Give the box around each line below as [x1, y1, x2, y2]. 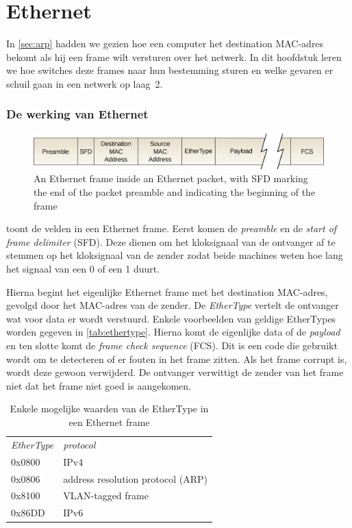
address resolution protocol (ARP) [63, 471, 208, 486]
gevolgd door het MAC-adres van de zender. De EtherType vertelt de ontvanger [6, 298, 339, 312]
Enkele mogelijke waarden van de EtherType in [10, 401, 209, 416]
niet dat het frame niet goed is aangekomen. [6, 378, 191, 392]
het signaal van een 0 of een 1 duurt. [6, 262, 160, 276]
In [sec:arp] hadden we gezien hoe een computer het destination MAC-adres [6, 36, 324, 51]
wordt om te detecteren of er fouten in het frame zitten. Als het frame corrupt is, [6, 351, 347, 366]
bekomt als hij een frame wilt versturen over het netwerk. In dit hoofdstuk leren [6, 49, 342, 64]
